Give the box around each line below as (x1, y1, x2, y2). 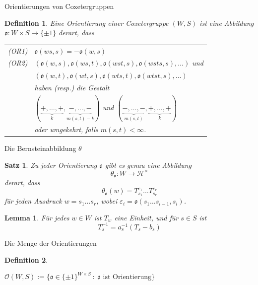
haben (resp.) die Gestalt (34, 82, 110, 93)
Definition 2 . (4, 254, 48, 265)
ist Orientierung (103, 274, 151, 281)
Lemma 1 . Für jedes (4, 212, 69, 222)
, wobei (96, 196, 118, 206)
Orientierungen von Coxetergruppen (4, 1, 114, 11)
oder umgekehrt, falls (34, 124, 98, 135)
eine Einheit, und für (114, 212, 179, 222)
